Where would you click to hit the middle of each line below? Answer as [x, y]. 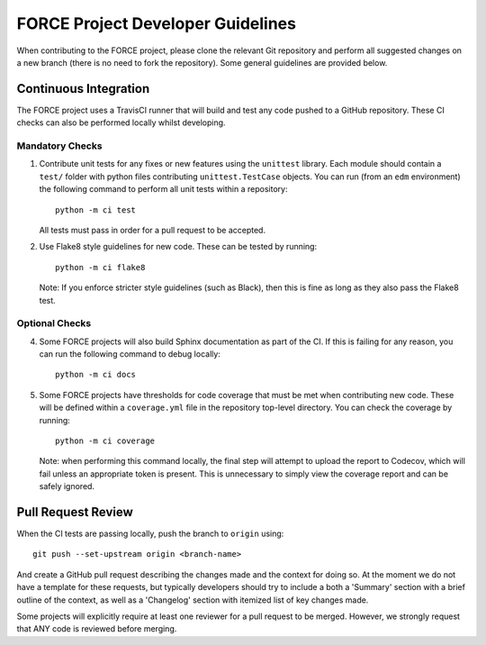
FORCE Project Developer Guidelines [157, 23]
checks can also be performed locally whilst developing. [121, 123]
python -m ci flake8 [100, 267]
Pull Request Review [75, 512]
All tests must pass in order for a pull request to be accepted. [152, 230]
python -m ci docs [96, 375]
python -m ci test [96, 210]
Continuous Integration [83, 89]
